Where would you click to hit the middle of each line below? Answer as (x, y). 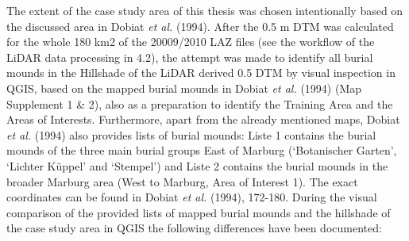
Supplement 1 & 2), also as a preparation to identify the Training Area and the (200, 103)
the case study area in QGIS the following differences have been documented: (194, 228)
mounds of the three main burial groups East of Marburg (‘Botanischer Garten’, (202, 150)
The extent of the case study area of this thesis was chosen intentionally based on (205, 10)
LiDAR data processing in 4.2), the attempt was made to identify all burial (190, 57)
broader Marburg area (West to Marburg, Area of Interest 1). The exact (182, 181)
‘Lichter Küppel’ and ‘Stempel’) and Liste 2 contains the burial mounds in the (197, 165)
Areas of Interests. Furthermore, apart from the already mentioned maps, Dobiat (203, 119)
